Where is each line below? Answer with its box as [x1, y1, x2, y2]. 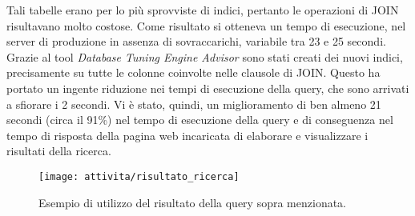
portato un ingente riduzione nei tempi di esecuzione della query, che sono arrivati [6, 79, 409, 96]
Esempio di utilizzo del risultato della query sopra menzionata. [38, 194, 347, 210]
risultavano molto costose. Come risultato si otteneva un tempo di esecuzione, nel [6, 17, 406, 34]
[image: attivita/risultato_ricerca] [38, 170, 240, 182]
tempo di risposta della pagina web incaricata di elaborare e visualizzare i [6, 126, 369, 143]
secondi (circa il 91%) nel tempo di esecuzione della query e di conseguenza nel [6, 111, 393, 128]
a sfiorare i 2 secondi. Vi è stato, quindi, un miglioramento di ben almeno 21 [6, 95, 381, 112]
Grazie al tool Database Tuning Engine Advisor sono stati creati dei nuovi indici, [6, 48, 403, 65]
